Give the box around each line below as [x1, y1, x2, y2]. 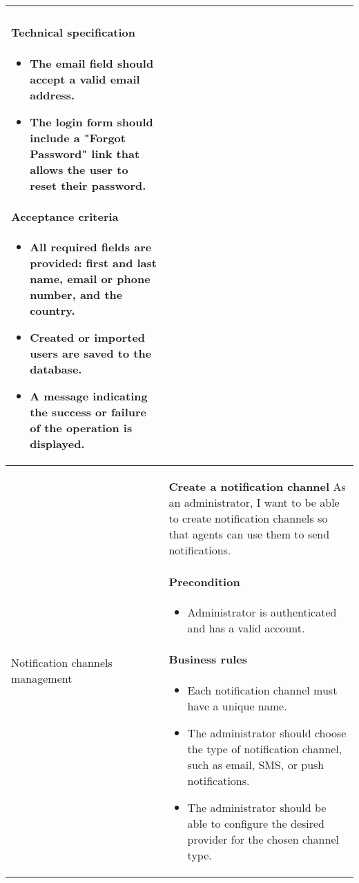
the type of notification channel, [187, 740, 342, 757]
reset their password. [30, 177, 146, 193]
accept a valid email [30, 70, 140, 87]
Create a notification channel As [168, 478, 346, 495]
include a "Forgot [30, 129, 126, 146]
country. [30, 302, 75, 319]
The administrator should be [187, 799, 327, 815]
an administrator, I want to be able [168, 494, 340, 511]
